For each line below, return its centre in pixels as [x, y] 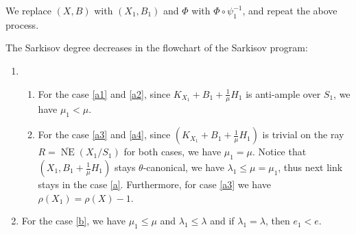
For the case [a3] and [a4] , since [104, 134]
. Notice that [280, 152]
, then [277, 221]
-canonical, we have [183, 167]
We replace [28, 10]
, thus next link [310, 167]
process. [22, 24]
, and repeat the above [290, 10]
